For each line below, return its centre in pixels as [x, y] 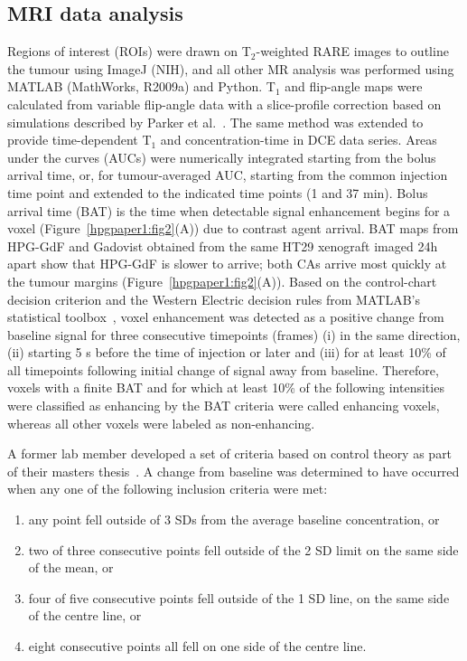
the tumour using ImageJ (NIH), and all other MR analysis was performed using [231, 68]
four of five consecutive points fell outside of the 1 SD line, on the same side [239, 597]
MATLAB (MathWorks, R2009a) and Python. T [141, 86]
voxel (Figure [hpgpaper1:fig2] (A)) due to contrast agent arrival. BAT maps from [233, 228]
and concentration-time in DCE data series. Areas [299, 140]
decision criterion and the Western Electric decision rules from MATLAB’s [214, 299]
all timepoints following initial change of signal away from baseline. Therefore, [223, 369]
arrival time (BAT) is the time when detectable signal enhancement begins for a [229, 210]
